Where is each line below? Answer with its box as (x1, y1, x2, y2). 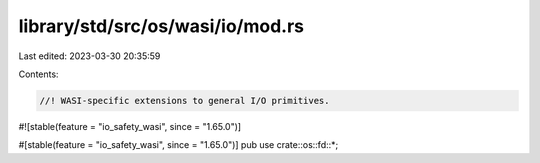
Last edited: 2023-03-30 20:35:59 (18, 50, 161, 62)
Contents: (18, 68, 59, 80)
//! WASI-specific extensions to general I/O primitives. (39, 95, 330, 106)
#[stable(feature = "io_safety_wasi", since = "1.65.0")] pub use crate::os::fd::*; (18, 139, 339, 151)
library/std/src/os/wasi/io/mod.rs (18, 15, 305, 37)
